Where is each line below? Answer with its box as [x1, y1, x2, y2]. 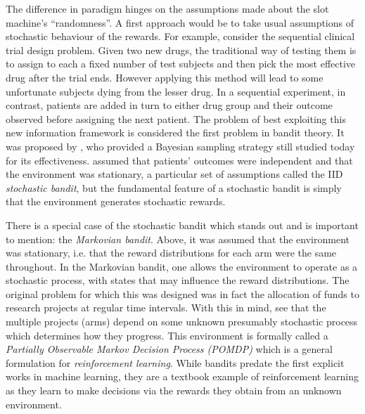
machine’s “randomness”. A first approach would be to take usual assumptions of [6, 15, 354, 30]
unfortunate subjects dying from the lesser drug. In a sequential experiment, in [6, 84, 346, 98]
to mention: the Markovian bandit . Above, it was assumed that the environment [6, 231, 350, 246]
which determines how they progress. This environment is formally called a [6, 328, 328, 342]
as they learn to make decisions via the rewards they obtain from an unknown [6, 383, 342, 398]
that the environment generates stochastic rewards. [6, 194, 226, 209]
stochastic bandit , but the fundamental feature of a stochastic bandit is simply [6, 180, 342, 195]
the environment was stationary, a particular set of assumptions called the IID [6, 167, 343, 181]
